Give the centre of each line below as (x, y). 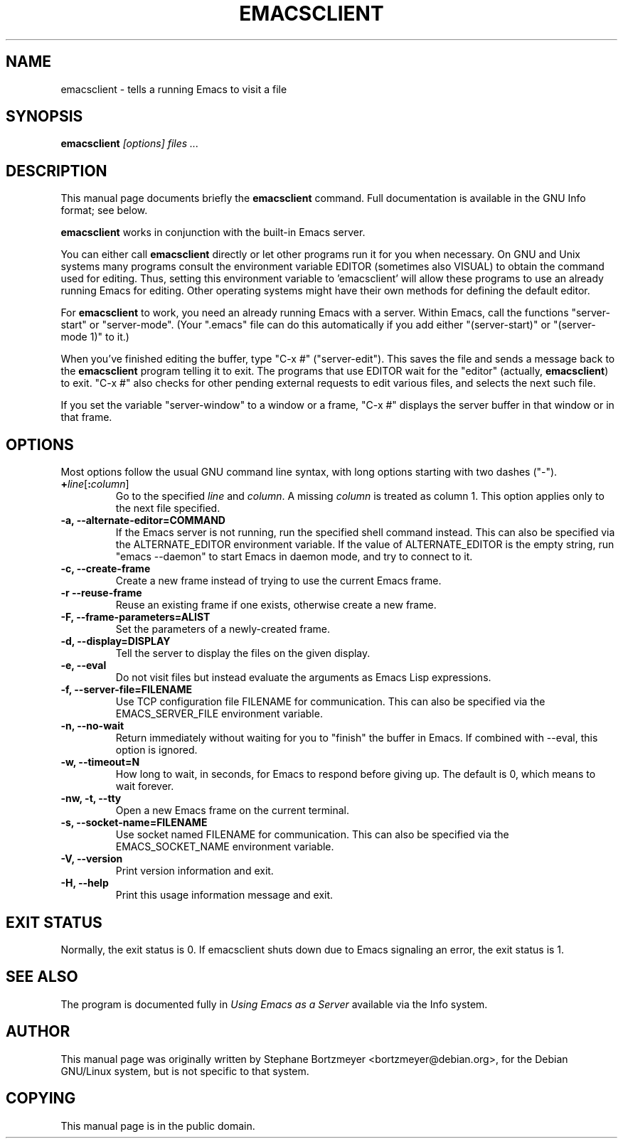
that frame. (86, 417)
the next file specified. (168, 508)
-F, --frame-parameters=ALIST (135, 617)
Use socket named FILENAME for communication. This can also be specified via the (312, 835)
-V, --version (92, 859)
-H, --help (85, 883)
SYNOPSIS (44, 117)
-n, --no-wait (92, 726)
